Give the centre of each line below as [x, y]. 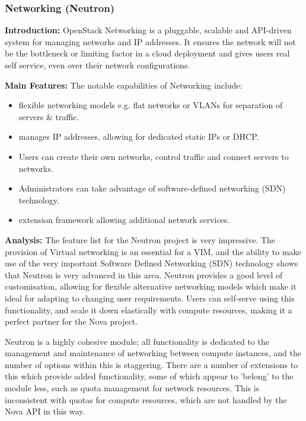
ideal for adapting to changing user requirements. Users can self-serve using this [150, 298]
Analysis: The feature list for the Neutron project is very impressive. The [140, 239]
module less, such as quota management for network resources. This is [132, 388]
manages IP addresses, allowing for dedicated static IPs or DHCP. [139, 136]
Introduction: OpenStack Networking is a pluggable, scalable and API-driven [148, 30]
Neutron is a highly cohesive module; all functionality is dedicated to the [137, 341]
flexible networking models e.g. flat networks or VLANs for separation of [151, 105]
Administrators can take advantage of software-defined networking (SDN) [152, 188]
